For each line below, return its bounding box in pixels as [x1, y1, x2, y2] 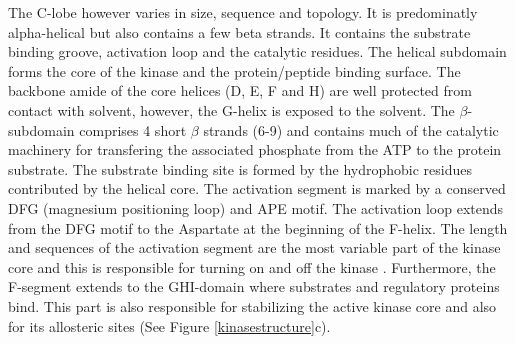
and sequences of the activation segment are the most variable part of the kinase [8, 237, 501, 258]
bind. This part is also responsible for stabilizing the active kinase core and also [8, 295, 497, 316]
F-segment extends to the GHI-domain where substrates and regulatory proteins [8, 276, 500, 297]
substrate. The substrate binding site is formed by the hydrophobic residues [8, 158, 473, 179]
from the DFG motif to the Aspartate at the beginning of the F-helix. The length [8, 217, 508, 238]
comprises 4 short [79, 119, 187, 140]
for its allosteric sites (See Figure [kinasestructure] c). [8, 315, 331, 336]
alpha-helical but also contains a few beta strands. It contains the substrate [8, 21, 471, 42]
